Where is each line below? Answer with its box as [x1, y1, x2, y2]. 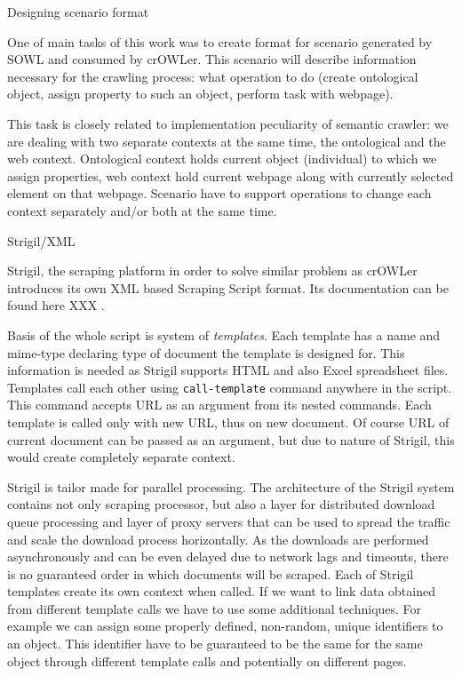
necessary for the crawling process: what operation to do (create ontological [7, 67, 418, 85]
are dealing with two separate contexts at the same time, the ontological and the [7, 131, 446, 150]
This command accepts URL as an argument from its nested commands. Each [7, 395, 432, 414]
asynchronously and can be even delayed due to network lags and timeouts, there [7, 547, 449, 566]
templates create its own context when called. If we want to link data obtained [7, 582, 435, 600]
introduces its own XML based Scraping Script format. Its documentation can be [7, 278, 449, 297]
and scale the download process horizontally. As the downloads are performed [7, 529, 429, 548]
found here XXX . [7, 296, 105, 314]
